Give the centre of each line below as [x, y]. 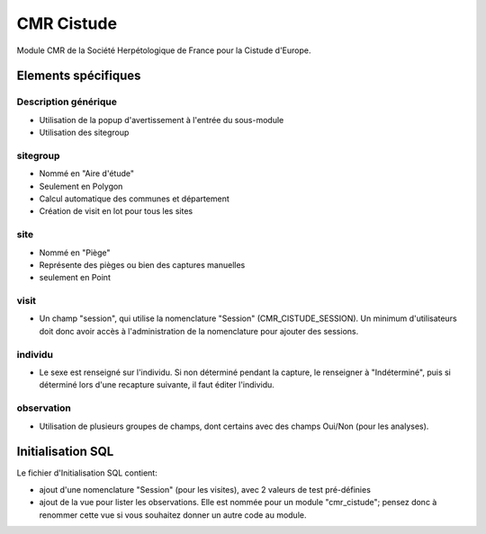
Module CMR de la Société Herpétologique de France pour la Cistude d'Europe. [164, 50]
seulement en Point [75, 278]
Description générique [67, 102]
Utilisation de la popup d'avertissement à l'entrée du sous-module [162, 120]
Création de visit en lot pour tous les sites [116, 211]
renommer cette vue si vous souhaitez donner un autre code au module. [173, 515]
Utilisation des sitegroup [84, 133]
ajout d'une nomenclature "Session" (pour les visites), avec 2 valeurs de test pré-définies [205, 489]
